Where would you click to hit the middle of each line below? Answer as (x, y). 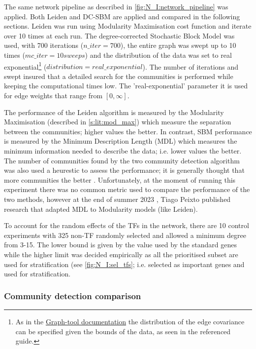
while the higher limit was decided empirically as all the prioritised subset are (121, 254)
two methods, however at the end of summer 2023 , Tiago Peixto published (117, 199)
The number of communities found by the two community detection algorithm (122, 160)
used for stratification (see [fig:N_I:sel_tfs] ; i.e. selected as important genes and (124, 264)
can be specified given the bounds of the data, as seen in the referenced (123, 331)
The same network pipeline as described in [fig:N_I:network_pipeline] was (116, 6)
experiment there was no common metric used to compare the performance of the (127, 189)
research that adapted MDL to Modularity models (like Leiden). (101, 209)
